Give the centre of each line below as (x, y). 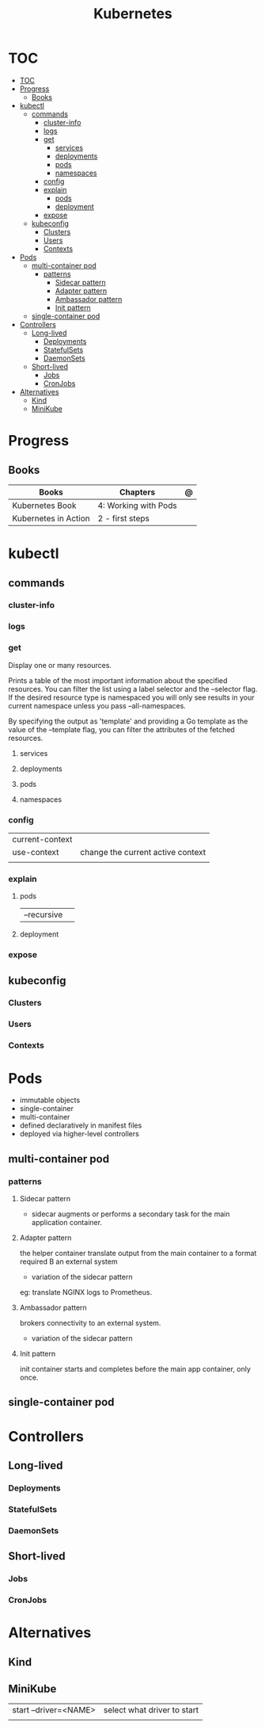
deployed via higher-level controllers (79, 1134)
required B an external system (68, 1261)
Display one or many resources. (60, 665)
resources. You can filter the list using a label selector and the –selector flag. (133, 689)
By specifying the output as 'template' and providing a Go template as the (128, 721)
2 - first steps (124, 518)
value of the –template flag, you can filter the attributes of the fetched (121, 729)
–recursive (43, 914)
